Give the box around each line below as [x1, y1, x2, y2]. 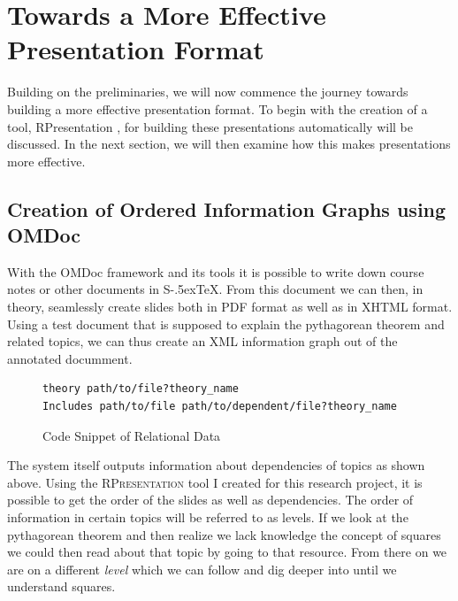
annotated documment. [7, 349, 133, 367]
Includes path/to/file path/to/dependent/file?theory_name [42, 400, 397, 413]
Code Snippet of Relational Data [42, 426, 221, 444]
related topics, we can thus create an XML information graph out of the [7, 332, 398, 351]
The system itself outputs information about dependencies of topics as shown [7, 456, 425, 474]
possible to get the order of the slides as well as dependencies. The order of [7, 490, 414, 509]
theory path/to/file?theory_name [42, 382, 239, 396]
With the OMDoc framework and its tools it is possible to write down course [7, 262, 424, 281]
